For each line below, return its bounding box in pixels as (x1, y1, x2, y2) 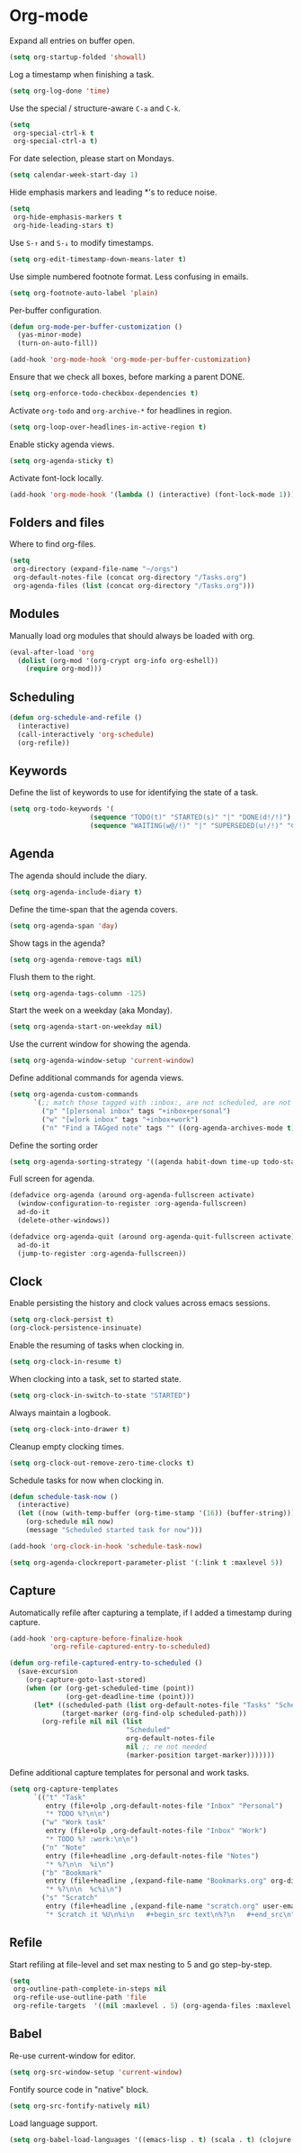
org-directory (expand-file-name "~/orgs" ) (13, 565, 179, 574)
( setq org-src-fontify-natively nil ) (9, 2101, 151, 2111)
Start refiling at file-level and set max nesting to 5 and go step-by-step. (9, 1958, 272, 1969)
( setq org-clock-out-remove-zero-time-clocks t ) (9, 1458, 195, 1467)
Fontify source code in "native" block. (9, 2084, 149, 2094)
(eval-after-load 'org (9, 648, 94, 657)
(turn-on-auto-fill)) (17, 339, 99, 348)
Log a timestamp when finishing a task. (9, 68, 155, 79)
